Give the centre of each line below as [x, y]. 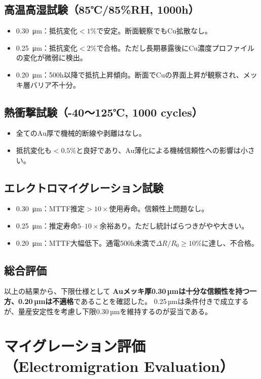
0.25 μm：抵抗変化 [47, 47]
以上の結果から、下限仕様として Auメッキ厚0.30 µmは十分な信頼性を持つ [127, 291]
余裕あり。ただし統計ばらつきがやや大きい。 [174, 225]
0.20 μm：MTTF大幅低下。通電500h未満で [86, 242]
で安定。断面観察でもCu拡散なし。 [154, 31]
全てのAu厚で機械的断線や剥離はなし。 [81, 133]
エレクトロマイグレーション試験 [84, 187]
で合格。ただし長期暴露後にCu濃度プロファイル [176, 47]
